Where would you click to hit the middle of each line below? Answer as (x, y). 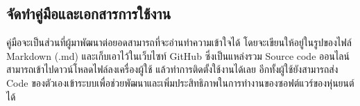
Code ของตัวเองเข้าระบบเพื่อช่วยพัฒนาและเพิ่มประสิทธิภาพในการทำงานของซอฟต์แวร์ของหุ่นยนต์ (180, 82)
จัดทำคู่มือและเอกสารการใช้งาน (89, 13)
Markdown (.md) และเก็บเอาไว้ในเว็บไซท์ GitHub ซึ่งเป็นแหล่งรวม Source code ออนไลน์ (178, 55)
